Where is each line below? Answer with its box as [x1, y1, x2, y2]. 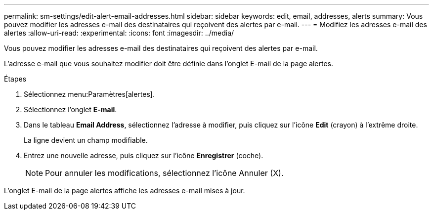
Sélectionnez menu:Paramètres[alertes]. [24, 90, 155, 98]
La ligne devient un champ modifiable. [24, 136, 148, 144]
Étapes [4, 75, 27, 83]
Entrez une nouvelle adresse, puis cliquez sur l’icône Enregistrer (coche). [24, 151, 263, 160]
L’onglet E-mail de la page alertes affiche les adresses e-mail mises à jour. [4, 186, 245, 195]
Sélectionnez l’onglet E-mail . [24, 105, 117, 114]
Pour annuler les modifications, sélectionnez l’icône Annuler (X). [45, 168, 284, 178]
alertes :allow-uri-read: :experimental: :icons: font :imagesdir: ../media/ [4, 29, 234, 37]
